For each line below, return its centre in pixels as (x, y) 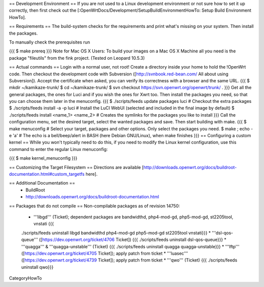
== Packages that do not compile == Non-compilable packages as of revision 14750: (95, 206)
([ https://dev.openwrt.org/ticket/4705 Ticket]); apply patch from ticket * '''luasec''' (105, 253)
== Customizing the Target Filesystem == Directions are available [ (76, 167)
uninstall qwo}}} (37, 267)
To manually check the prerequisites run (50, 42)
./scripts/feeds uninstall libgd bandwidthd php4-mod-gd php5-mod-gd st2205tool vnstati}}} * (116, 233)
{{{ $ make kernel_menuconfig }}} (43, 158)
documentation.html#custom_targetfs (47, 174)
